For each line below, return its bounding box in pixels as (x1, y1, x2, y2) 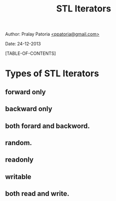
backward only (5, 105, 52, 113)
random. (5, 138, 32, 147)
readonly (5, 156, 34, 164)
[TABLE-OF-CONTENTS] (5, 50, 56, 56)
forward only (5, 88, 46, 96)
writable (5, 173, 31, 181)
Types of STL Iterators (5, 68, 100, 79)
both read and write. (5, 190, 70, 198)
